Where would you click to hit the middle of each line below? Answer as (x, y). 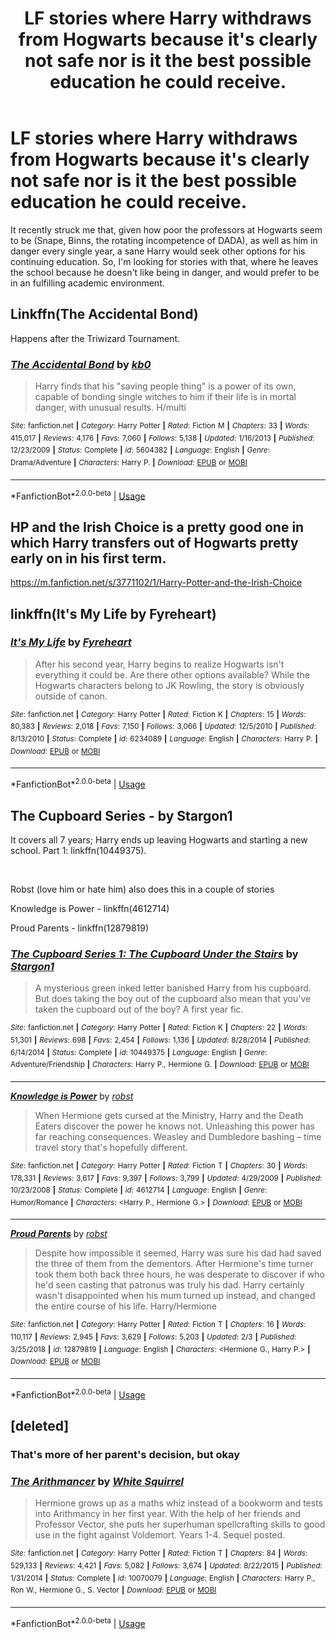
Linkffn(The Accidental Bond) (104, 314)
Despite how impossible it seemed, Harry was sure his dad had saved (178, 1253)
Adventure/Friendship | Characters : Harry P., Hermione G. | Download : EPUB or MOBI (160, 1065)
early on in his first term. (88, 558)
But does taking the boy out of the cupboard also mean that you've (173, 999)
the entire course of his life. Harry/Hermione (125, 1306)
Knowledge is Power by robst (72, 1096)
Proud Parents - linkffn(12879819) (80, 928)
